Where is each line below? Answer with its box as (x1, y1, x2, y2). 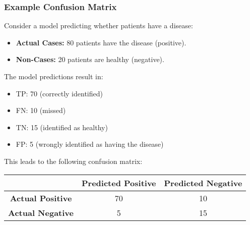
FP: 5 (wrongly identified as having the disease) (16, 139, 164, 149)
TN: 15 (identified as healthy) (16, 122, 108, 132)
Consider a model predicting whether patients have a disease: (4, 20, 193, 31)
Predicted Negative (164, 177, 242, 189)
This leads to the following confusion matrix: (4, 155, 143, 166)
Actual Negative (8, 206, 74, 218)
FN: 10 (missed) (16, 105, 66, 116)
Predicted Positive (81, 177, 156, 189)
